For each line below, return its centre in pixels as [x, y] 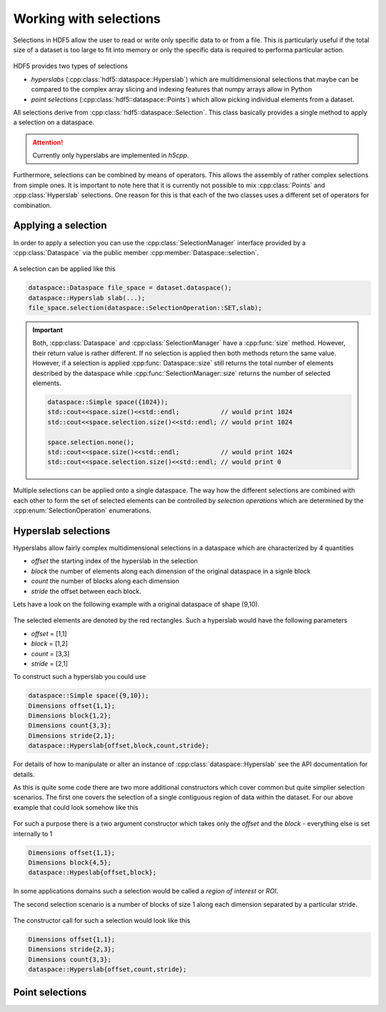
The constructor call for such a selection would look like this [102, 921]
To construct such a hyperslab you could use [80, 677]
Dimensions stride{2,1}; [72, 735]
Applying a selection [60, 225]
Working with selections [87, 19]
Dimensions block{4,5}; [70, 862]
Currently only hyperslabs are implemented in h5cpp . [111, 155]
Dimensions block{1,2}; [70, 716]
